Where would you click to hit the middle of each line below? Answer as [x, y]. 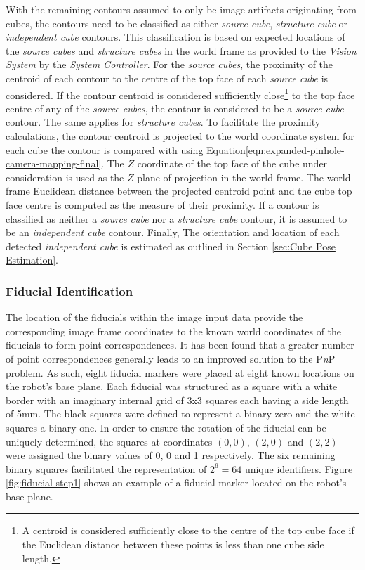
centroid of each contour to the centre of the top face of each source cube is [167, 78]
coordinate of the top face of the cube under [232, 163]
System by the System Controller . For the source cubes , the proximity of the [170, 64]
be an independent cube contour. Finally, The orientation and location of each [173, 232]
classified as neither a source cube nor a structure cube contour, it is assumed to [177, 218]
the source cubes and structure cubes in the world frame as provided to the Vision [181, 50]
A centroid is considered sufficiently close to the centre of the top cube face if [188, 530]
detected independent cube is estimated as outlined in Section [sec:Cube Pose [171, 246]
